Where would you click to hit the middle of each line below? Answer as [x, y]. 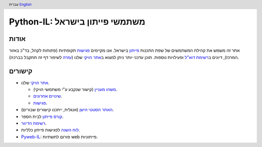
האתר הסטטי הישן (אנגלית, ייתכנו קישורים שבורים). [67, 110]
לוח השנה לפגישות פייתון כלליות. [50, 130]
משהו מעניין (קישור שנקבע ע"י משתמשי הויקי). [75, 89]
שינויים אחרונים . [48, 96]
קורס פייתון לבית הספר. [42, 117]
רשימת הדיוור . [34, 123]
